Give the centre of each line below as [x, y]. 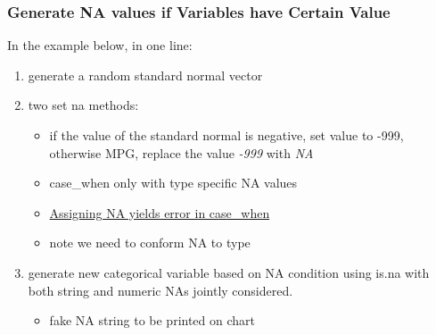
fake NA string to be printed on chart [152, 320]
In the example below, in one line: [100, 45]
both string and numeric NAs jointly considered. [160, 290]
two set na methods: [83, 105]
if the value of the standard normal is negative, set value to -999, [226, 135]
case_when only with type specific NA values [173, 183]
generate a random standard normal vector [145, 75]
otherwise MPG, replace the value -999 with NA [181, 152]
